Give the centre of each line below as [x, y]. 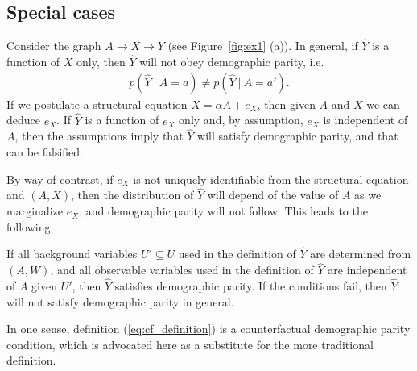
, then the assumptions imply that [99, 136]
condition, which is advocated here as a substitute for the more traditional [190, 344]
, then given [286, 104]
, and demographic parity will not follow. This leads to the [223, 211]
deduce [23, 120]
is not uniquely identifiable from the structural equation [271, 179]
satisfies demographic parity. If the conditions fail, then [251, 286]
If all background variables [72, 254]
